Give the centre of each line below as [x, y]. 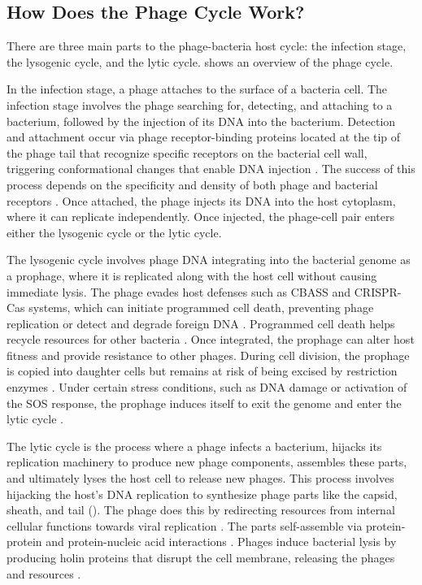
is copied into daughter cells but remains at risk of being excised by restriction [202, 371]
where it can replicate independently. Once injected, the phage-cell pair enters [201, 217]
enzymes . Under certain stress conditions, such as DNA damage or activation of [207, 387]
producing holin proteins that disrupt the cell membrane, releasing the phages [201, 558]
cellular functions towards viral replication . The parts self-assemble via [185, 525]
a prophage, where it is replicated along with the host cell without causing [192, 275]
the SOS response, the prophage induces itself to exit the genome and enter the [204, 403]
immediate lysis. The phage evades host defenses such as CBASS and [179, 291]
